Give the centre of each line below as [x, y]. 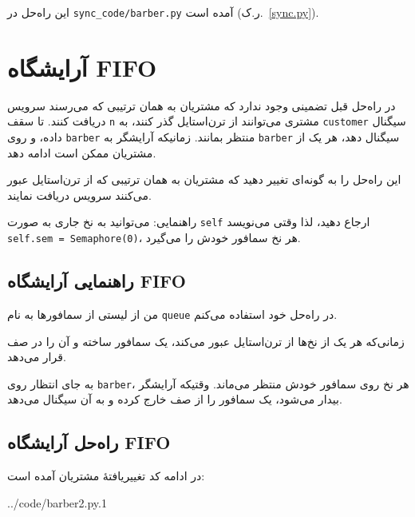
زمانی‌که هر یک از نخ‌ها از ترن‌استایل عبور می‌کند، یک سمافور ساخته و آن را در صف [206, 341]
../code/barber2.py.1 [57, 502]
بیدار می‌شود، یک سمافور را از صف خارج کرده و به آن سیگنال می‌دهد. [175, 399]
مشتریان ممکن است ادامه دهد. [82, 152]
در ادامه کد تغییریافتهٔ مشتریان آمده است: [106, 476]
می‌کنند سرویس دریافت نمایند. [79, 195]
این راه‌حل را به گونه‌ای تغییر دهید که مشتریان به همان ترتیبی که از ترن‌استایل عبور [204, 179]
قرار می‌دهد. [37, 357]
